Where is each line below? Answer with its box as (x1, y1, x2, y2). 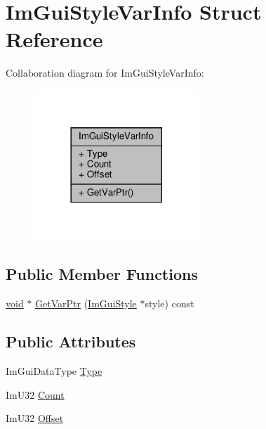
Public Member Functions (6, 263, 198, 285)
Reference (6, 25, 103, 53)
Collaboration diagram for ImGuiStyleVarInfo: (6, 65, 204, 80)
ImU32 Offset (6, 411, 64, 425)
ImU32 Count (6, 387, 65, 402)
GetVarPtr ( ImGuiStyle (35, 296, 137, 311)
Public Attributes (6, 331, 136, 352)
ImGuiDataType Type (6, 364, 102, 378)
